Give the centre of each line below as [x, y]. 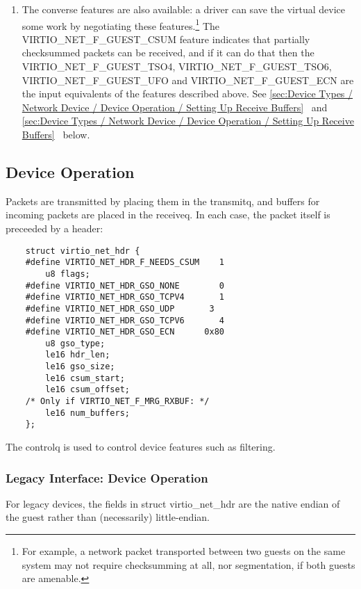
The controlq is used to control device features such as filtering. [141, 447]
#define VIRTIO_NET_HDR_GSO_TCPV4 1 [125, 297]
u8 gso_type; [75, 343]
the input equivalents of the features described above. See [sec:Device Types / [187, 94]
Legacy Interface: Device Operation [107, 477]
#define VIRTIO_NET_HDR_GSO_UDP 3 [120, 308]
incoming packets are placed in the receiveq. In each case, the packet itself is [168, 215]
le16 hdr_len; [78, 355]
